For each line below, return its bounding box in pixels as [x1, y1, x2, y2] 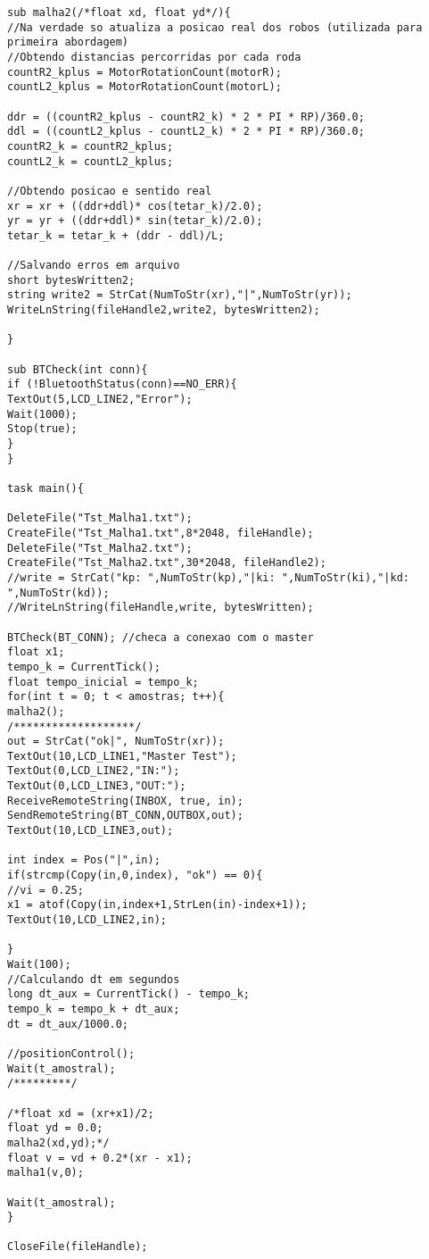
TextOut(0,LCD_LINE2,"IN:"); [7, 764, 180, 778]
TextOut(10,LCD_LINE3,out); [7, 824, 174, 838]
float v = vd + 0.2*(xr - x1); [7, 1151, 193, 1164]
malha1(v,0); [7, 1166, 84, 1180]
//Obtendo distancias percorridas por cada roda [7, 50, 301, 63]
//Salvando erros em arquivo [7, 259, 180, 272]
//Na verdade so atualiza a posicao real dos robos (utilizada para [7, 21, 423, 34]
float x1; [7, 646, 65, 659]
